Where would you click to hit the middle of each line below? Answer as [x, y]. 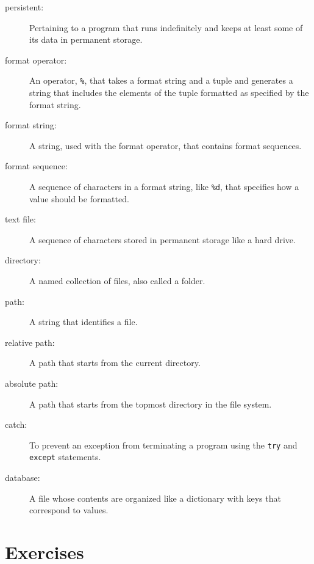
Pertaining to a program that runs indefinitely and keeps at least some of [166, 27]
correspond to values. [69, 510]
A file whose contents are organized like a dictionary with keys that [155, 498]
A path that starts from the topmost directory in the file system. [151, 404]
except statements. [65, 457]
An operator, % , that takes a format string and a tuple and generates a [161, 80]
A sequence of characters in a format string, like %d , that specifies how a [164, 186]
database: [23, 478]
